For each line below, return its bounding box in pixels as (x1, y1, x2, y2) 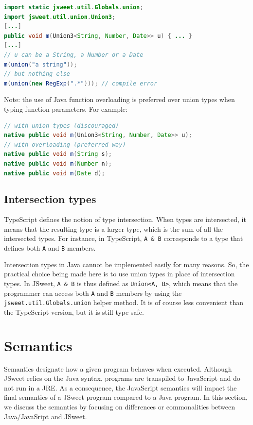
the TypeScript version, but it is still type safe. (4, 306, 144, 317)
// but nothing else (4, 70, 71, 78)
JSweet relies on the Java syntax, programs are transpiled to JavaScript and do (4, 373, 240, 383)
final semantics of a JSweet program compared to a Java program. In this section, (4, 392, 248, 402)
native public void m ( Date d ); (4, 170, 105, 177)
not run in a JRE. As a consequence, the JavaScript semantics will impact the (4, 382, 237, 392)
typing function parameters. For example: (4, 103, 127, 114)
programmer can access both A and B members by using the (4, 288, 182, 298)
